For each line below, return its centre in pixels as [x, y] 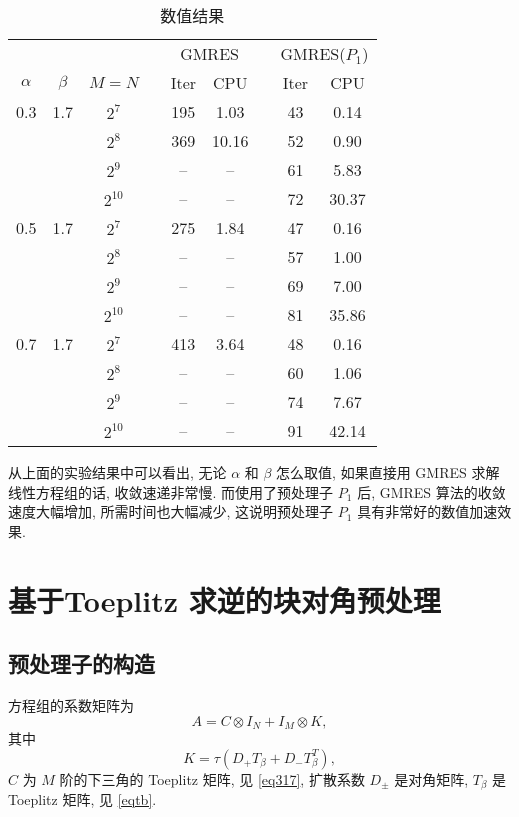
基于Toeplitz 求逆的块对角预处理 [224, 599]
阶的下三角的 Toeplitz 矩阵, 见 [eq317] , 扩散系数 [212, 778]
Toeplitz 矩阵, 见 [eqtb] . [82, 799]
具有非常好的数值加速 [427, 511]
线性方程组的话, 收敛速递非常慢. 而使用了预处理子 [171, 491]
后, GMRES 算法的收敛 [431, 491]
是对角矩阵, [431, 778]
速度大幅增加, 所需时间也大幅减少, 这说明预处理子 [171, 511]
